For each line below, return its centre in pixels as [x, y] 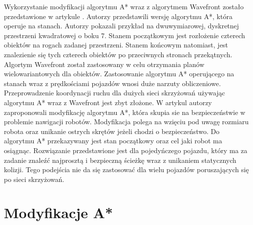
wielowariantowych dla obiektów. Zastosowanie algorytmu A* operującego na [119, 74]
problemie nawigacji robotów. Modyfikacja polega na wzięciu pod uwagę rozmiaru [126, 122]
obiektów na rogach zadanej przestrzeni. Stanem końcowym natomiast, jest [116, 45]
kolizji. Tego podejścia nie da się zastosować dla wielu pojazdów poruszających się [126, 169]
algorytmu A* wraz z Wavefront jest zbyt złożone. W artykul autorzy [108, 102]
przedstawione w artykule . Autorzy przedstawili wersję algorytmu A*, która [118, 16]
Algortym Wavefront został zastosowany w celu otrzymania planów [104, 64]
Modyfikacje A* [59, 213]
